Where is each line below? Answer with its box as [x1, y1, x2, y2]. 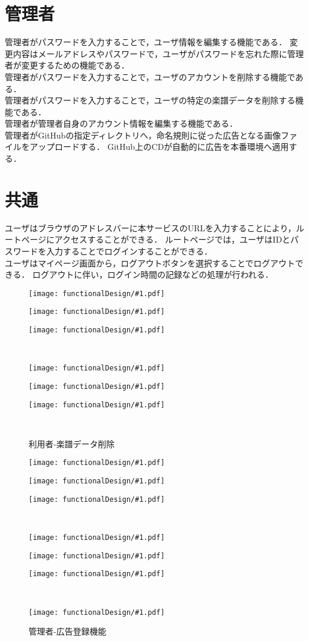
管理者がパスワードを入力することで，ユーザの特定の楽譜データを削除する [5, 94, 295, 106]
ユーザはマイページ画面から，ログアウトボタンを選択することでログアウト [5, 256, 295, 269]
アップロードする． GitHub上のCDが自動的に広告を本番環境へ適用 [29, 140, 289, 153]
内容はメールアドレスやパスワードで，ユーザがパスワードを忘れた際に [12, 47, 288, 59]
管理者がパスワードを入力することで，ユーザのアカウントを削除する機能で [5, 70, 295, 83]
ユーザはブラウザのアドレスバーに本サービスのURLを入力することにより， [5, 221, 297, 234]
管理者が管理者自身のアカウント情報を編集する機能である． [5, 117, 238, 130]
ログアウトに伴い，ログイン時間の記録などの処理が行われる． [32, 268, 273, 281]
